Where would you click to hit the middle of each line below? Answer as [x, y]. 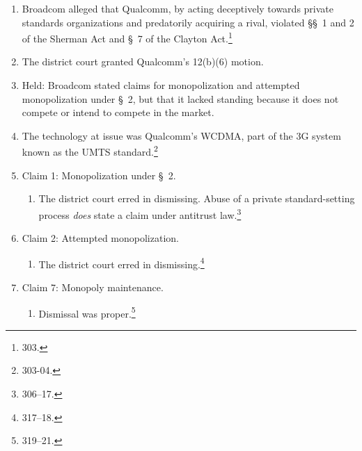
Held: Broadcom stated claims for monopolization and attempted [161, 85]
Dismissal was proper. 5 [87, 312]
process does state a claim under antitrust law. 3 [140, 213]
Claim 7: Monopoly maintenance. [93, 287]
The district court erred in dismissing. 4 [121, 263]
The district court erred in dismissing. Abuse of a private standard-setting [197, 198]
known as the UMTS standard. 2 [90, 151]
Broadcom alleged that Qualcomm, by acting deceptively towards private [178, 8]
